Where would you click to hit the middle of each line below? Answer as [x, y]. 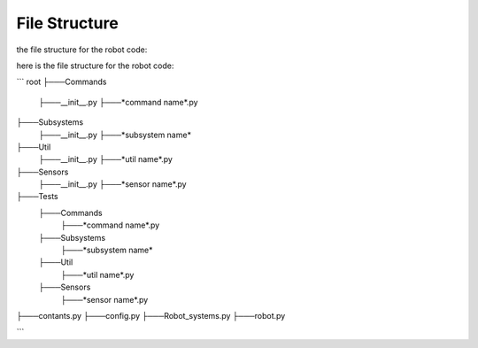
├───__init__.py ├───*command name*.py [118, 102]
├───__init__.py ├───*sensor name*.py [112, 184]
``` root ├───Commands [62, 82]
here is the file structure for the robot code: [95, 66]
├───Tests [38, 197]
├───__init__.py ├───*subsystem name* [115, 135]
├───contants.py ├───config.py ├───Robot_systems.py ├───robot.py [151, 315]
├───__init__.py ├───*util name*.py [105, 159]
